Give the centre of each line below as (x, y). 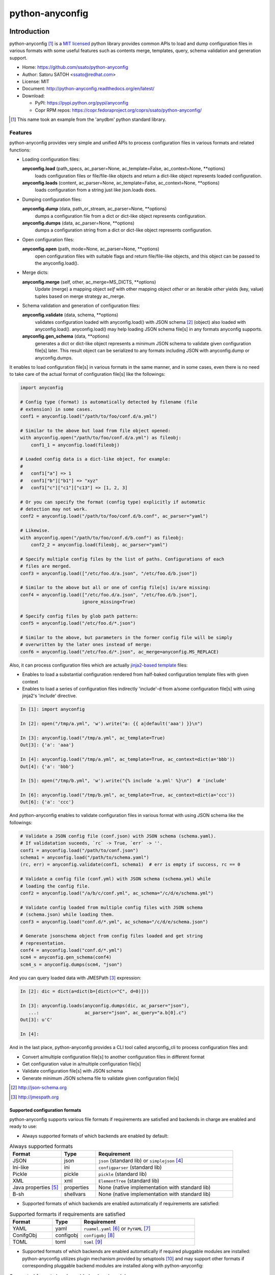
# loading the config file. (55, 886)
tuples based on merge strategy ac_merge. (80, 296)
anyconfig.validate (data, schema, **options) (70, 315)
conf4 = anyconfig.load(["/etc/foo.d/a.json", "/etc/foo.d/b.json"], (109, 595)
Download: (34, 96)
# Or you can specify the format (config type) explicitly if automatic (113, 502)
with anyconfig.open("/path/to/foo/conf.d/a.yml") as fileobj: (101, 438)
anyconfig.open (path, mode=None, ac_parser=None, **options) (91, 249)
